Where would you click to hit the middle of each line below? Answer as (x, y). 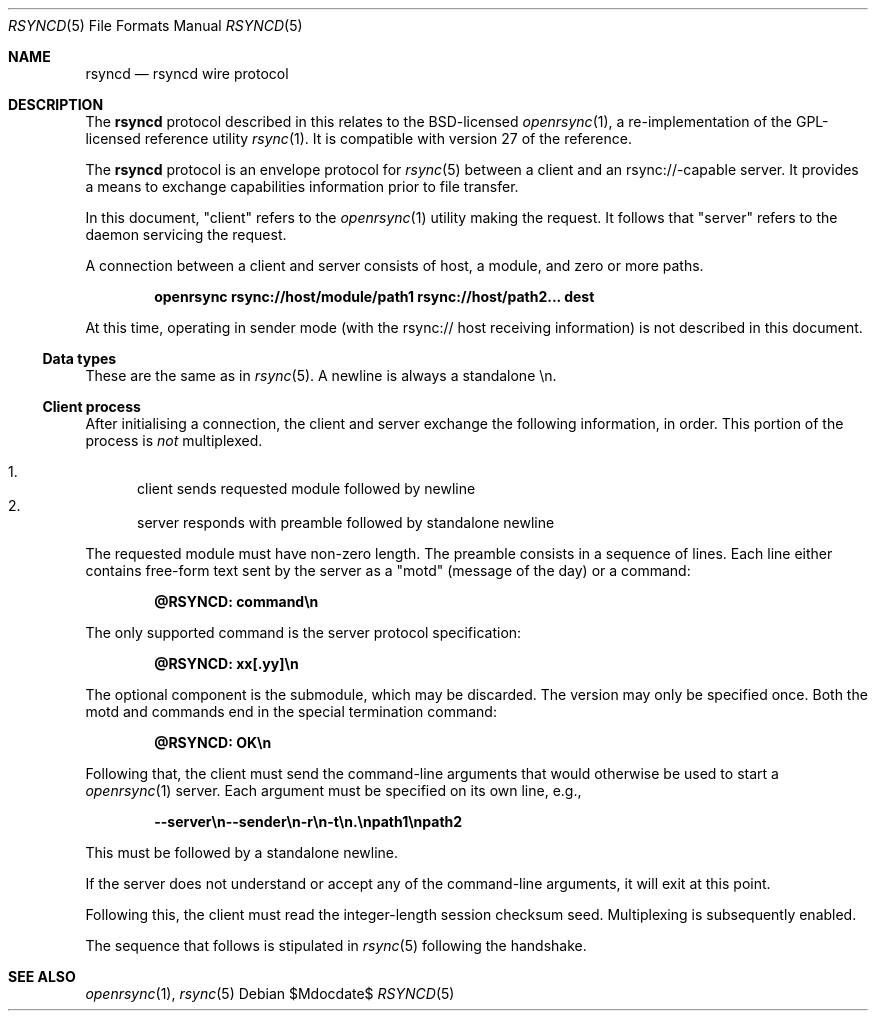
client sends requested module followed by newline (306, 488)
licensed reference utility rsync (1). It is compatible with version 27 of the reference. (358, 138)
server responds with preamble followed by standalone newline (346, 522)
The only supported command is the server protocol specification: (303, 632)
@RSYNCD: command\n (236, 601)
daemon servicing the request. (186, 234)
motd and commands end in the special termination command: (291, 711)
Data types (79, 358)
